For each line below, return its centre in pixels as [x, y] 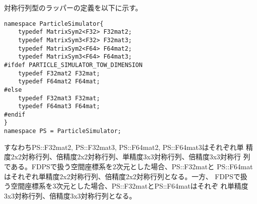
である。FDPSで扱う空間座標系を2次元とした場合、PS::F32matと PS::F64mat [128, 166]
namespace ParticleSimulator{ [54, 24]
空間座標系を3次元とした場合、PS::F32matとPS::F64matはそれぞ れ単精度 [129, 186]
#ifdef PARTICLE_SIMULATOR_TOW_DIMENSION [73, 65]
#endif [15, 114]
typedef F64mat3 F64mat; [59, 106]
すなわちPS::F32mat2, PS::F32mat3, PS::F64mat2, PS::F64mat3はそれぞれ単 [124, 147]
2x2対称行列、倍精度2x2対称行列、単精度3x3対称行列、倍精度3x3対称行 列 [130, 157]
